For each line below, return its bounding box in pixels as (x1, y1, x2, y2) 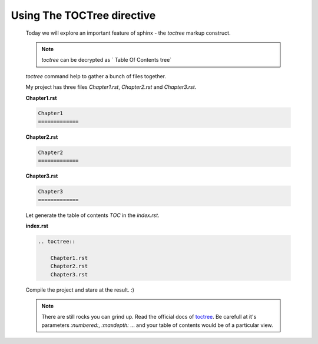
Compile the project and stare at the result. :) (25, 286, 135, 293)
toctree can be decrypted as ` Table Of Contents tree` (41, 56, 172, 64)
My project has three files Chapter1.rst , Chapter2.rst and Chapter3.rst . (25, 84, 197, 91)
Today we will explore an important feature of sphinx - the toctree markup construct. (25, 29, 231, 36)
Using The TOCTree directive (11, 9, 156, 22)
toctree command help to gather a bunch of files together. (25, 72, 167, 79)
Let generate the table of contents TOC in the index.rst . (25, 212, 160, 219)
